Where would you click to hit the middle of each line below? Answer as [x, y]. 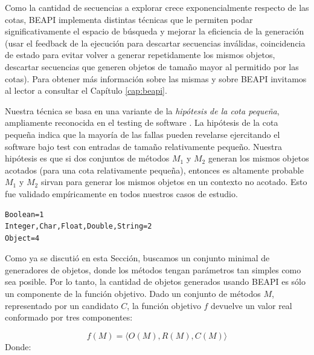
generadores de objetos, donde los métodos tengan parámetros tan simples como [153, 269]
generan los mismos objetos [258, 158]
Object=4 [22, 238]
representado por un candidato [62, 305]
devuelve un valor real [252, 305]
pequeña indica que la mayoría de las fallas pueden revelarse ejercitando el [143, 134]
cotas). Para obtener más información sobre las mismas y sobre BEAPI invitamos [156, 78]
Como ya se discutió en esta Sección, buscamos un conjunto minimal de [137, 258]
